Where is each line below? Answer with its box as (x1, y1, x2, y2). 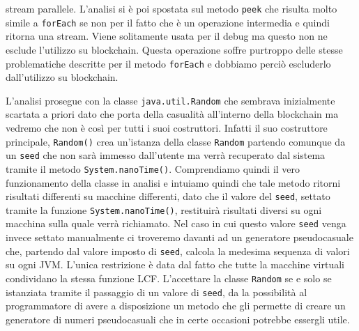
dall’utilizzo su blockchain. (6, 70, 119, 84)
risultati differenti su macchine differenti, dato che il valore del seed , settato (6, 189, 330, 203)
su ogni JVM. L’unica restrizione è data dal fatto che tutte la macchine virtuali (6, 257, 344, 272)
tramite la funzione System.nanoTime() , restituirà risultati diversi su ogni (6, 202, 322, 217)
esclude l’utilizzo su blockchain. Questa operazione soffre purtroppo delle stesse (6, 42, 343, 56)
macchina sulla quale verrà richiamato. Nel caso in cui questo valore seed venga (6, 216, 346, 231)
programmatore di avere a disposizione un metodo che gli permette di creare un (6, 298, 346, 313)
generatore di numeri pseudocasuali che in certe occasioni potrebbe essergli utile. (6, 311, 350, 326)
